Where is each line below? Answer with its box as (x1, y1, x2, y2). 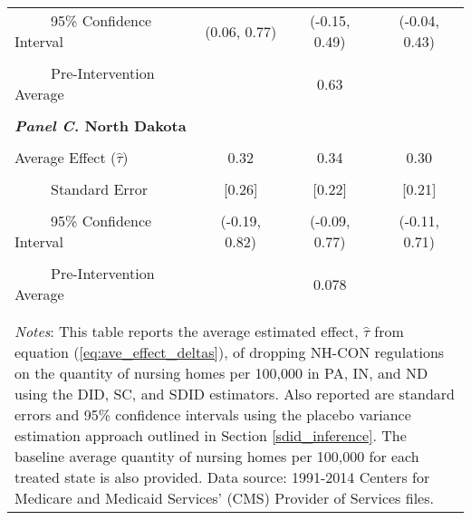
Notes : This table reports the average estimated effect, (14, 321, 359, 342)
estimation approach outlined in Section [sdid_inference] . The (14, 425, 407, 446)
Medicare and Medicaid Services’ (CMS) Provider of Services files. (14, 487, 434, 508)
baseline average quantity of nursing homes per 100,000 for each (14, 446, 419, 467)
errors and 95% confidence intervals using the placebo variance (14, 404, 411, 425)
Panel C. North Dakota (14, 115, 187, 136)
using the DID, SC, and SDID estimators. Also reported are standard (14, 383, 456, 404)
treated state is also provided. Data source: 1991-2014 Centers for (14, 467, 430, 487)
